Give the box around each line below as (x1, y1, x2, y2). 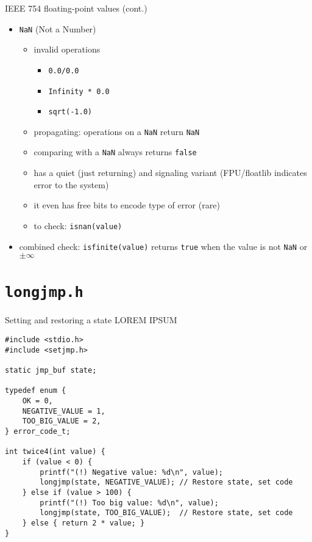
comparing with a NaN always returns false (34, 145, 197, 158)
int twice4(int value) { (5, 447, 105, 456)
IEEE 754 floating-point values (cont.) (5, 2, 147, 14)
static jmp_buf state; (5, 366, 97, 375)
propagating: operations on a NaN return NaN (34, 125, 200, 137)
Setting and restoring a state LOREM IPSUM (5, 313, 177, 326)
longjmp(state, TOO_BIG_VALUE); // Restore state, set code (40, 508, 293, 518)
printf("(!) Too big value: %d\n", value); (40, 498, 219, 507)
